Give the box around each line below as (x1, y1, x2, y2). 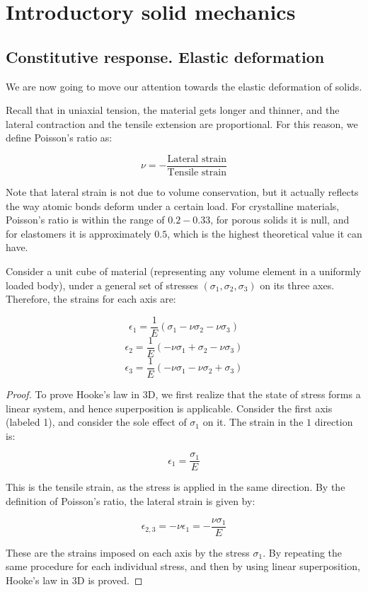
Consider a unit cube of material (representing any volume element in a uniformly (6, 263, 362, 278)
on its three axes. (260, 277, 335, 292)
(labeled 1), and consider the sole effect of (6, 414, 187, 429)
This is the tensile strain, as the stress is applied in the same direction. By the (6, 480, 345, 494)
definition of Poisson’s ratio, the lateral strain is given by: (6, 493, 255, 508)
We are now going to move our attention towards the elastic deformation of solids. (6, 79, 362, 93)
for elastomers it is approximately (6, 226, 151, 240)
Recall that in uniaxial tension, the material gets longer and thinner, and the (6, 103, 340, 117)
